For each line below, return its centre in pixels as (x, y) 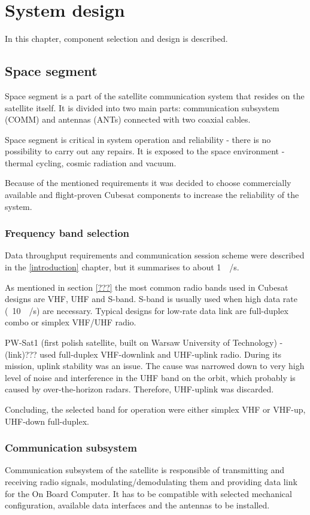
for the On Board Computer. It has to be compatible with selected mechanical (148, 493)
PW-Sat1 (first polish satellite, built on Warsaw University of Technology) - (144, 342)
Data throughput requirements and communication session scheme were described (155, 255)
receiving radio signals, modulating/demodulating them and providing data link (151, 482)
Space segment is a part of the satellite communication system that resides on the (155, 95)
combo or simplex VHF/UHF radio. (71, 322)
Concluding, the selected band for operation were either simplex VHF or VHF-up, (155, 409)
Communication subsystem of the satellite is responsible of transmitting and (145, 470)
